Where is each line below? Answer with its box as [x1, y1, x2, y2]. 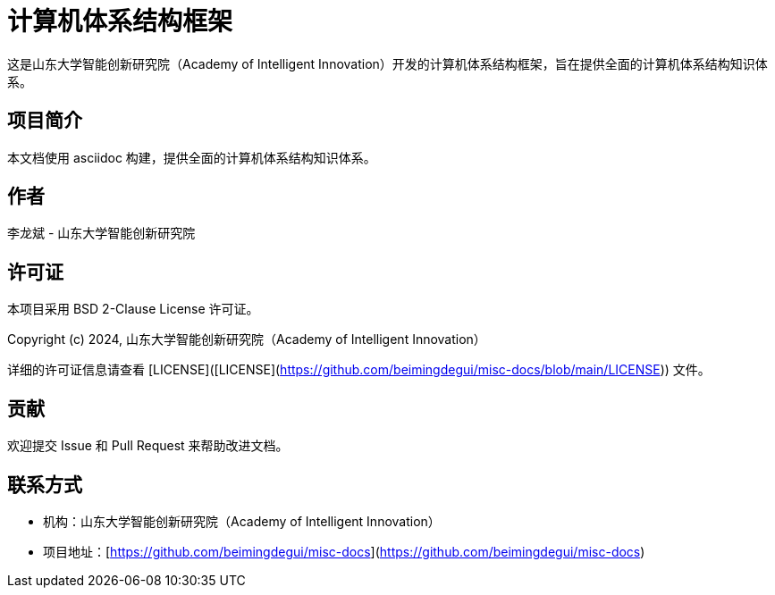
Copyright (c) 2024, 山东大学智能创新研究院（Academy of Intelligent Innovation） [7, 331, 486, 348]
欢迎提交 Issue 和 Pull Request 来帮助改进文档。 [7, 438, 289, 454]
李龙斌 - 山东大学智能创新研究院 [7, 225, 196, 241]
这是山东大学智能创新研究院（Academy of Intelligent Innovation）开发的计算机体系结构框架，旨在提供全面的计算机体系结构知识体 [7, 55, 768, 71]
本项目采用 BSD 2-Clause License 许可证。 [7, 301, 259, 317]
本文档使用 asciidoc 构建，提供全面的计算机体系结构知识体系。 [7, 149, 376, 165]
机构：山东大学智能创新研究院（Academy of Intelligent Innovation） [43, 513, 441, 529]
